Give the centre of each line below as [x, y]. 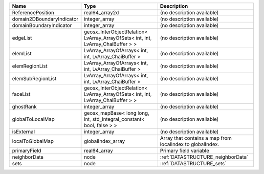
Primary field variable [185, 151]
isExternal [23, 132]
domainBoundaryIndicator [42, 25]
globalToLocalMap [33, 119]
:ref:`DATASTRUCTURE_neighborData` [204, 157]
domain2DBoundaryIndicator [45, 19]
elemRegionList [30, 66]
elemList [22, 54]
